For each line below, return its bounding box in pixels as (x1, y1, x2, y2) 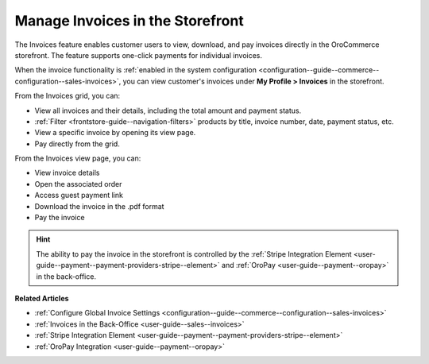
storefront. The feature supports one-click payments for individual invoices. (14, 50, 262, 60)
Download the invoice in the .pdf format (34, 201, 164, 211)
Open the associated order (34, 179, 122, 188)
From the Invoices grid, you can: (14, 91, 121, 101)
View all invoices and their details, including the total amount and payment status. (34, 106, 302, 115)
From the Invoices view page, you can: (14, 153, 141, 163)
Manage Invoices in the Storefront (14, 12, 244, 29)
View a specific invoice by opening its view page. (34, 128, 196, 137)
